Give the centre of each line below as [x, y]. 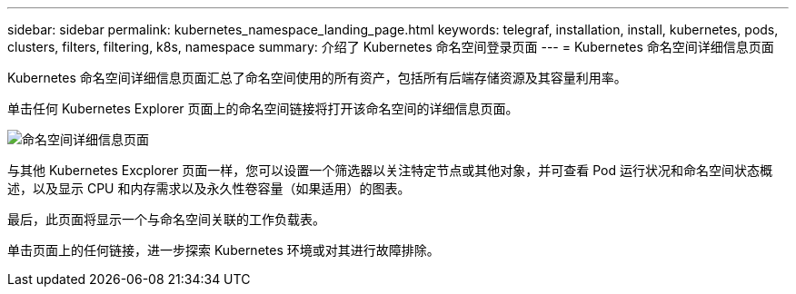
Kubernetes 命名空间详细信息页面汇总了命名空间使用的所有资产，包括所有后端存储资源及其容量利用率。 [317, 78]
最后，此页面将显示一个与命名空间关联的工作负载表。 [166, 219]
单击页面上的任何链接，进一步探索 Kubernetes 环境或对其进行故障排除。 [224, 250]
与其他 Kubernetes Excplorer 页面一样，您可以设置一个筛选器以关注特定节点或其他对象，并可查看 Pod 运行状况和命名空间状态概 [390, 170]
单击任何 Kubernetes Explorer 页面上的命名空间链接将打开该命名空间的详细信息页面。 [263, 108]
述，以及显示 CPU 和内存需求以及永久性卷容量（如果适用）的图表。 [209, 188]
